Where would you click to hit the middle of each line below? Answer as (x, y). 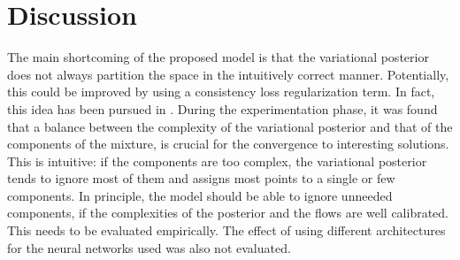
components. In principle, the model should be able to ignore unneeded (200, 195)
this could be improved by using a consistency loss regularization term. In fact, (221, 92)
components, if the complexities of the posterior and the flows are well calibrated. (228, 213)
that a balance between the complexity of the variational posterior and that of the (230, 126)
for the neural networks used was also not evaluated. (149, 247)
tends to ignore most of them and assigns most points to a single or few (201, 178)
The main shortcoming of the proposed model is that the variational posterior (218, 57)
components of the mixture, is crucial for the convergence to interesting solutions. (228, 144)
